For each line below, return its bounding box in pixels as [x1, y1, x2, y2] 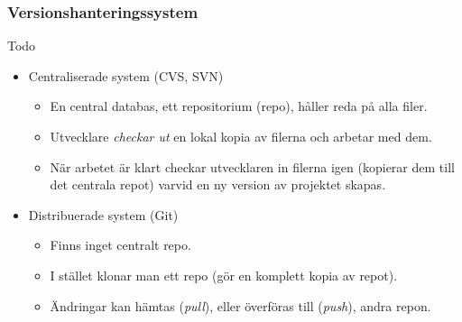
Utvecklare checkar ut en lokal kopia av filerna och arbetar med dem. [50, 127, 432, 145]
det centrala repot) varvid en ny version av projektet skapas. [50, 175, 386, 194]
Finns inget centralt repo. [50, 235, 191, 254]
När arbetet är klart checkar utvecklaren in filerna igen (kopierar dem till [50, 157, 455, 176]
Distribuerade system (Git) [28, 205, 179, 224]
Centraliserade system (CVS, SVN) [28, 66, 224, 85]
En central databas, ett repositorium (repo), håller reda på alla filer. [50, 97, 428, 115]
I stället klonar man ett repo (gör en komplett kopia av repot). [50, 265, 398, 284]
